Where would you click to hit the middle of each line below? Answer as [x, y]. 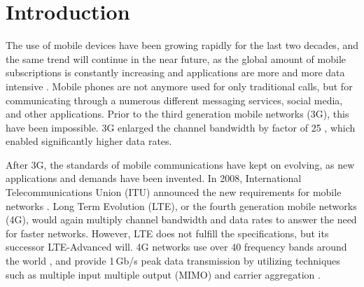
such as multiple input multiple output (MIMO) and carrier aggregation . [163, 274]
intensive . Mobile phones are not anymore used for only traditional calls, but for [179, 86]
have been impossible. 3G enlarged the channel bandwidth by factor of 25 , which [181, 127]
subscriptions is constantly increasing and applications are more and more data [175, 72]
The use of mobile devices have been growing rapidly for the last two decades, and [182, 45]
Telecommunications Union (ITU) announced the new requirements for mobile [174, 192]
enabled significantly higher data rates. [89, 141]
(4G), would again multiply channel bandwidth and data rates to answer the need [181, 219]
